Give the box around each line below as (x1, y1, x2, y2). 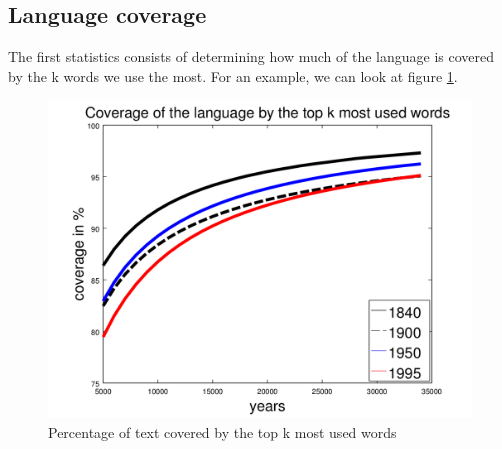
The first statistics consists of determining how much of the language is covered (8, 46, 495, 67)
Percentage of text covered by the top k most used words (48, 421, 397, 442)
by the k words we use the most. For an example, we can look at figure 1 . (8, 65, 458, 86)
